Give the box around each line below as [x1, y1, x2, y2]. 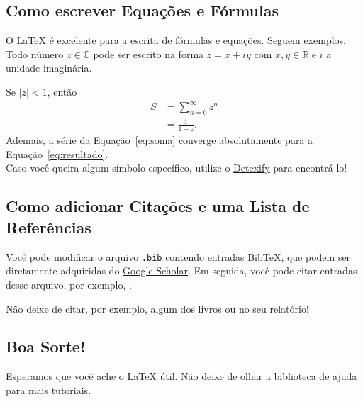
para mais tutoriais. [6, 382, 91, 397]
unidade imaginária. [6, 60, 92, 75]
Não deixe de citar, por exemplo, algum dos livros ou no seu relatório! [6, 301, 309, 316]
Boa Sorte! [6, 335, 86, 357]
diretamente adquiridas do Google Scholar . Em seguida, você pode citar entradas [6, 263, 357, 278]
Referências [6, 216, 91, 238]
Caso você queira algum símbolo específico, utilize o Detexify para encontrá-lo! [6, 160, 347, 175]
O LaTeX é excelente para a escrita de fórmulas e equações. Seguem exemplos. [6, 33, 347, 48]
